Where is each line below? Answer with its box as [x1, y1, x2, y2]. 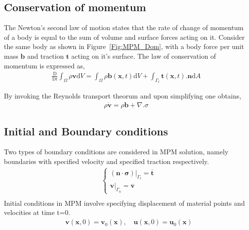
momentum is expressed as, [4, 60, 85, 70]
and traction [27, 50, 64, 61]
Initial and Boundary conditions [4, 124, 168, 139]
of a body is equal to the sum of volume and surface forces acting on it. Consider [4, 32, 245, 42]
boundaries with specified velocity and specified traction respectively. [4, 156, 209, 166]
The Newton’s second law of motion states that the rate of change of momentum [4, 22, 244, 33]
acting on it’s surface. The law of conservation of [71, 50, 216, 61]
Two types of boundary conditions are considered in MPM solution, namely [4, 147, 229, 157]
